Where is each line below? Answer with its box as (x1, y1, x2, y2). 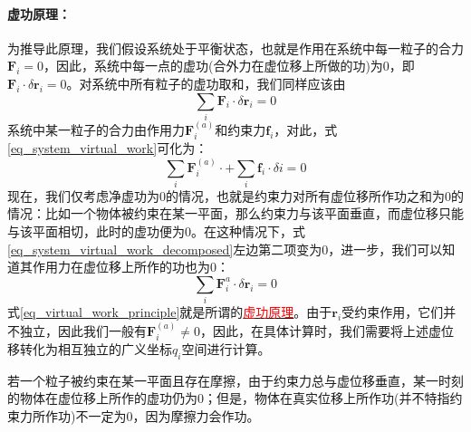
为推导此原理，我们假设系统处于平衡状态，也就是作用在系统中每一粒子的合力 (7, 38, 464, 57)
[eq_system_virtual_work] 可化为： (7, 139, 208, 158)
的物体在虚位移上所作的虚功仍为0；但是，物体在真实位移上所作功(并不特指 (7, 389, 450, 408)
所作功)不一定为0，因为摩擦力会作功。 (32, 406, 260, 425)
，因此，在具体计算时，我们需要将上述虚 (199, 321, 441, 340)
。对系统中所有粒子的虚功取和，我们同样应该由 (66, 73, 346, 92)
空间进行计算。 (181, 340, 271, 358)
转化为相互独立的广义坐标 (19, 340, 172, 358)
